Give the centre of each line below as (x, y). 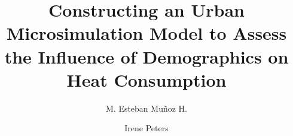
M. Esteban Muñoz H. (146, 108)
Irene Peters (146, 128)
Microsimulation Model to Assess (146, 33)
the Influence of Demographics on (146, 56)
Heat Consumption (146, 79)
